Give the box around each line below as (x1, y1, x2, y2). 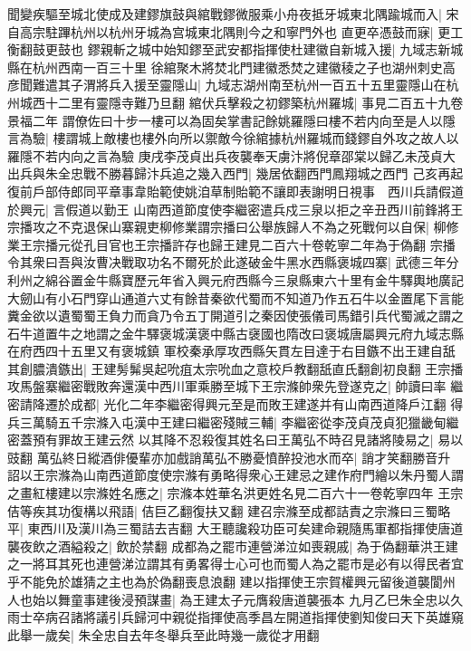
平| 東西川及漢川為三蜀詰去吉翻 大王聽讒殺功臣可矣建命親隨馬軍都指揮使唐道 (7, 519, 464, 538)
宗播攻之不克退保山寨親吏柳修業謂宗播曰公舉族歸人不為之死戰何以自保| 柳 (7, 217, 447, 236)
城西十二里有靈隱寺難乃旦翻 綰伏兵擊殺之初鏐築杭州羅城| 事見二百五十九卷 (19, 92, 464, 111)
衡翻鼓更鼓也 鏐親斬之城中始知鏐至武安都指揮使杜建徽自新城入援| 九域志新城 (7, 40, 464, 59)
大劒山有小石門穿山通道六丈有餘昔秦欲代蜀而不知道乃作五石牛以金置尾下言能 (7, 288, 464, 307)
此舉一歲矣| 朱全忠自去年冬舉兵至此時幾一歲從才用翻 (7, 625, 320, 644)
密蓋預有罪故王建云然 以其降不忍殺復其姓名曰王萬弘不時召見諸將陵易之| (7, 430, 434, 449)
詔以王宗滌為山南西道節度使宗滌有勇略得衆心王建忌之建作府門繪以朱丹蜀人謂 (7, 465, 464, 484)
